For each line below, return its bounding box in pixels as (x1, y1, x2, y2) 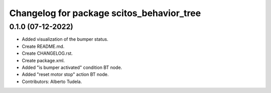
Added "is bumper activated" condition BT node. (22, 64, 122, 70)
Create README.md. (22, 43, 65, 49)
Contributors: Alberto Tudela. (22, 78, 82, 84)
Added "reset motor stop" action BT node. (22, 71, 109, 77)
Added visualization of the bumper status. (22, 36, 108, 42)
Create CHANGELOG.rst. (22, 50, 73, 56)
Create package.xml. (22, 57, 65, 63)
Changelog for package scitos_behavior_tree (9, 8, 201, 19)
